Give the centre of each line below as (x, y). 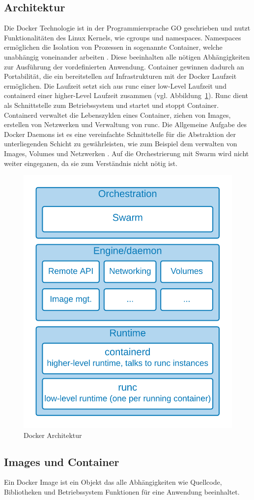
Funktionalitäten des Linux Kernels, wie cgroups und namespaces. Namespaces (123, 37)
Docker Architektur (53, 435)
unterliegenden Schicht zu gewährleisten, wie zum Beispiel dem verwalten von (121, 144)
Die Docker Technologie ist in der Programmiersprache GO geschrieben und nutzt (127, 28)
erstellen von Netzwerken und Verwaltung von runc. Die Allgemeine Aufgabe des (125, 124)
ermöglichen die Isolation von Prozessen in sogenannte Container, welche (113, 47)
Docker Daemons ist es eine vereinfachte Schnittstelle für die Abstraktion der (120, 134)
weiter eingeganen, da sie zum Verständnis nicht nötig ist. (91, 163)
